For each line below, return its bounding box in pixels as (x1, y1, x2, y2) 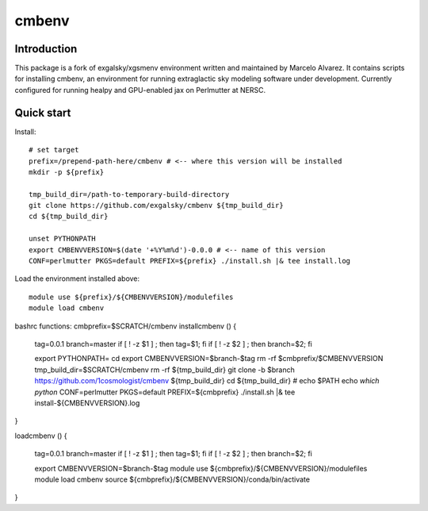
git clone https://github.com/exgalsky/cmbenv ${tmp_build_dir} (29, 201, 285, 210)
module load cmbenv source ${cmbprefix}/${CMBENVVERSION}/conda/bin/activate (34, 474, 311, 484)
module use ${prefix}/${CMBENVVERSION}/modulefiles (29, 292, 234, 302)
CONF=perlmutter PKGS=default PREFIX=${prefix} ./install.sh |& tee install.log (29, 256, 351, 266)
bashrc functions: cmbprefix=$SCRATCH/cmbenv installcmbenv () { (14, 321, 237, 331)
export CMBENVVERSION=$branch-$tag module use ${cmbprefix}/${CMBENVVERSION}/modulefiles (34, 463, 368, 473)
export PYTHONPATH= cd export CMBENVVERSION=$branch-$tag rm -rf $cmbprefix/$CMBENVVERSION (34, 354, 384, 363)
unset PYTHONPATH (29, 234, 96, 244)
